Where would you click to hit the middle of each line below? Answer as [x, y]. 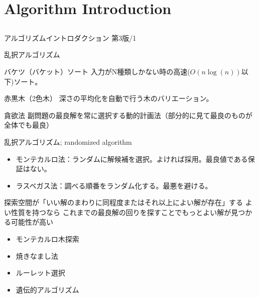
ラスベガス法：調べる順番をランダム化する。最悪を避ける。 [114, 185]
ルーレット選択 [40, 273]
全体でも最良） [29, 125]
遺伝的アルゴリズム [47, 289]
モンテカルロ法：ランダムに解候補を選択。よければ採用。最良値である [132, 159]
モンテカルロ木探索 [47, 239]
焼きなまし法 [37, 256]
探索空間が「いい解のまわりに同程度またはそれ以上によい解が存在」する [123, 202]
